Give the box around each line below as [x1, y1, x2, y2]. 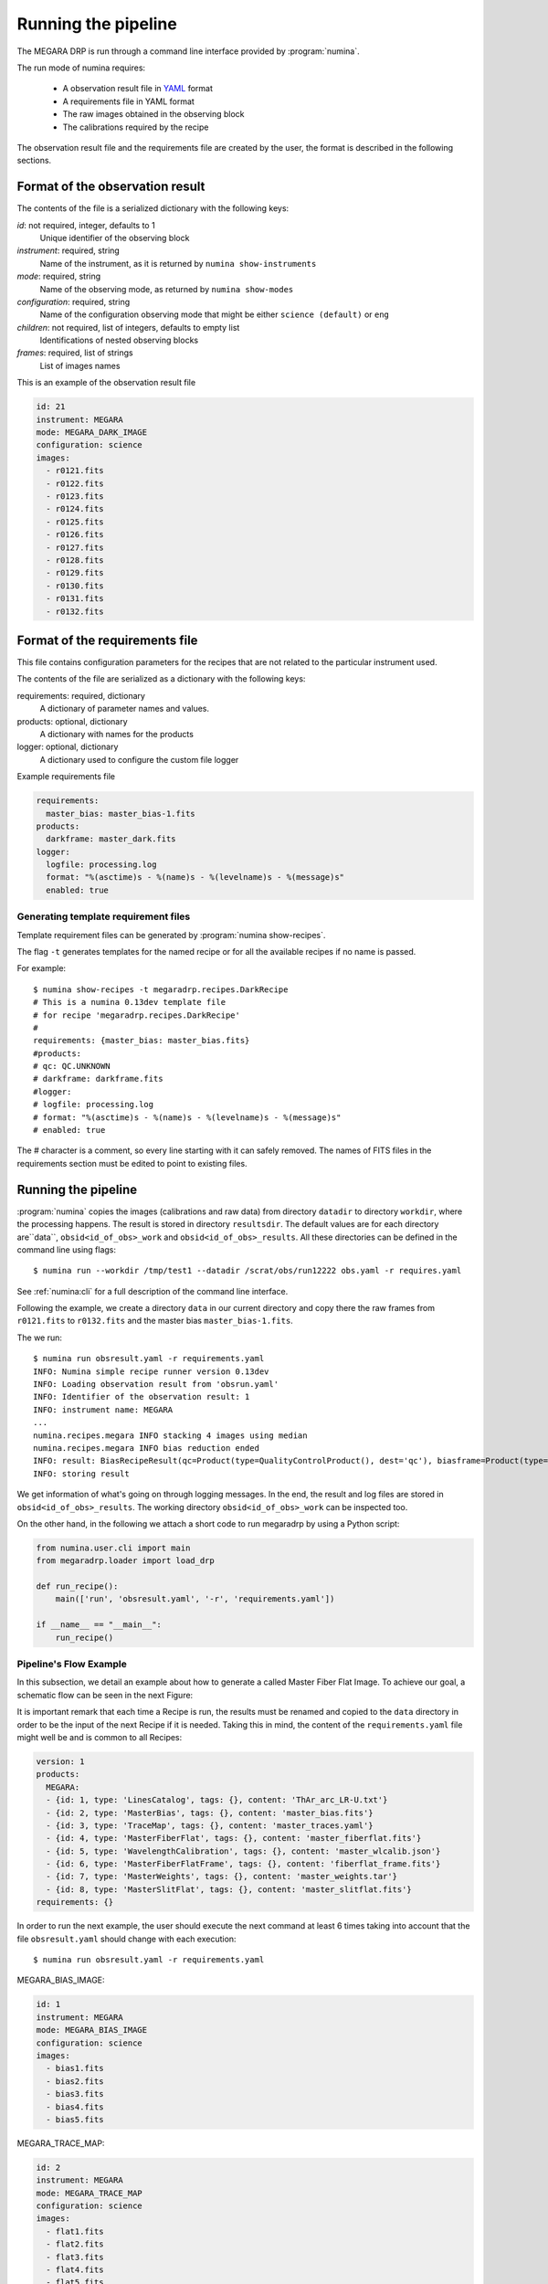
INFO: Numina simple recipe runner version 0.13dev [33, 1366, 269, 1377]
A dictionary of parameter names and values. [39, 703, 210, 714]
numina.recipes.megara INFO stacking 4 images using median [33, 1430, 308, 1441]
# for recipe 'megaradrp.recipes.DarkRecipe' [33, 1010, 241, 1020]
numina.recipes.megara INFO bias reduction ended [33, 1443, 260, 1453]
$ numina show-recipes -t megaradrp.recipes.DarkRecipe [33, 984, 289, 995]
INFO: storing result [33, 1468, 130, 1479]
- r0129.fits [46, 567, 104, 578]
